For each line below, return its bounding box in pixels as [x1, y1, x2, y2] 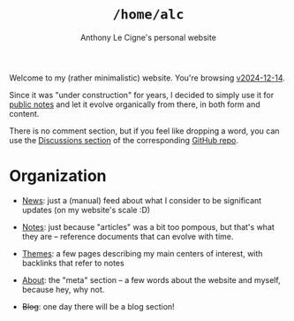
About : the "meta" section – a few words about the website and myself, [21, 274, 281, 285]
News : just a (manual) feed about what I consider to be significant [21, 195, 262, 205]
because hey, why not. [21, 284, 105, 294]
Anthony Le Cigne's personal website [80, 32, 216, 42]
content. [9, 108, 40, 118]
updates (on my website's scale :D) [21, 204, 151, 215]
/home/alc [112, 6, 185, 23]
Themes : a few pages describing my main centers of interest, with [21, 248, 263, 258]
